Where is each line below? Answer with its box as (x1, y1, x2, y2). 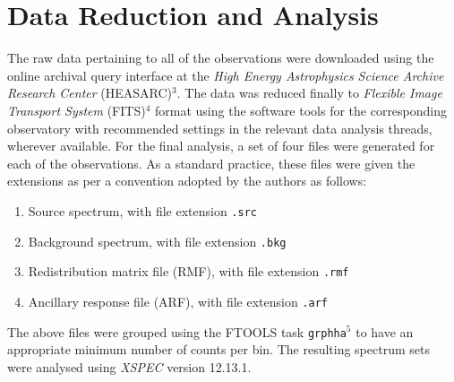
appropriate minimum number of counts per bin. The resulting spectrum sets (7, 340, 430, 359)
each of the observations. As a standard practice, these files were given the (7, 153, 415, 172)
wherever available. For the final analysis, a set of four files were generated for (7, 136, 435, 155)
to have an (355, 322, 414, 341)
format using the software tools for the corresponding (155, 100, 448, 119)
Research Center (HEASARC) (7, 83, 173, 102)
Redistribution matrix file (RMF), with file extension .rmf (28, 262, 349, 281)
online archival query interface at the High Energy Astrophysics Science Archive (7, 65, 444, 84)
